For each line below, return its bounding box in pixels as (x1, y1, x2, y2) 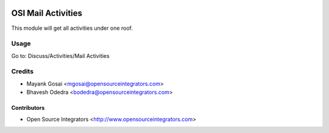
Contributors (11, 104, 45, 112)
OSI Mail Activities (11, 8, 82, 18)
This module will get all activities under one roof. (11, 24, 133, 32)
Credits (11, 67, 34, 76)
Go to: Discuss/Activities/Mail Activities (11, 52, 110, 59)
